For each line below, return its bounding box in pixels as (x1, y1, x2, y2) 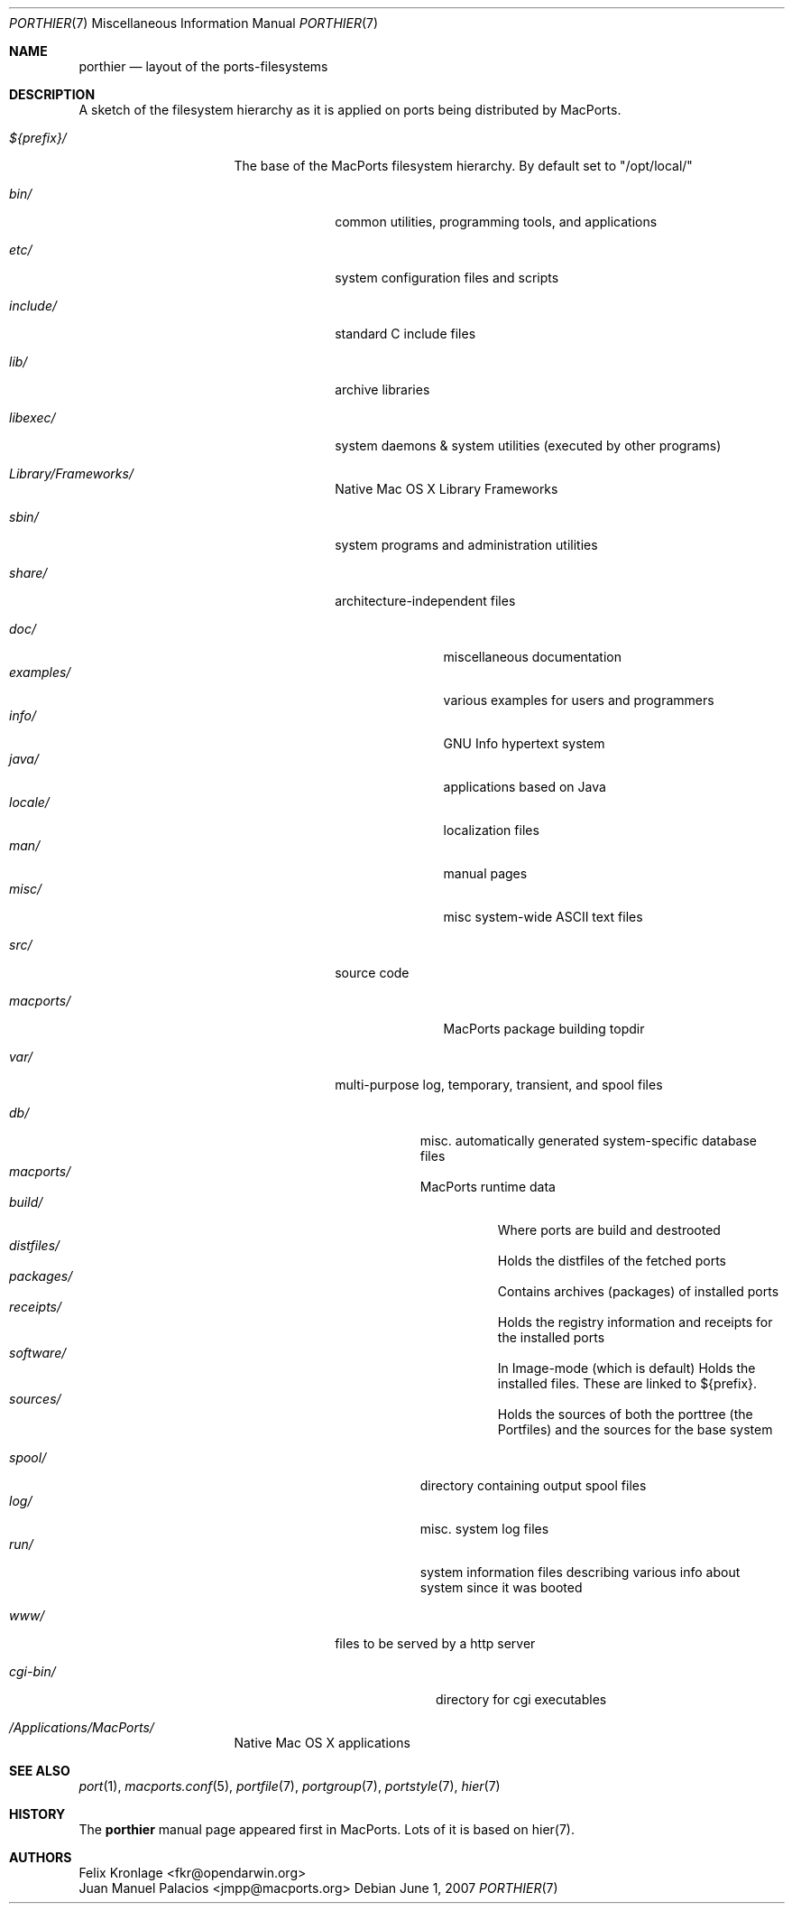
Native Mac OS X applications (234, 1735, 410, 1750)
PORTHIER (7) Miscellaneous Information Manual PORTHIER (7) (9, 15, 379, 31)
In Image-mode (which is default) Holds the (497, 1360, 756, 1376)
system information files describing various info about (419, 1564, 741, 1580)
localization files (443, 822, 539, 838)
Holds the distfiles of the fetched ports (497, 1253, 726, 1268)
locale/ (9, 794, 50, 810)
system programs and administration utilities (335, 537, 598, 552)
